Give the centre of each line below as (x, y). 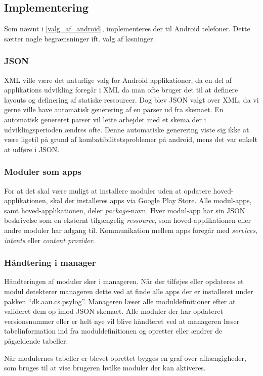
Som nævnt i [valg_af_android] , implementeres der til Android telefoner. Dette (127, 29)
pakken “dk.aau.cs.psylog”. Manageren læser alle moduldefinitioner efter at (120, 301)
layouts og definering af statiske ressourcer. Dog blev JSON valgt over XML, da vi (131, 99)
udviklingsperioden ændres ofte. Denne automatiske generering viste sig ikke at (127, 129)
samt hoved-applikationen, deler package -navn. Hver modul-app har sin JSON (125, 210)
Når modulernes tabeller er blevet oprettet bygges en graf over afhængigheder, (125, 358)
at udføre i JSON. (32, 149)
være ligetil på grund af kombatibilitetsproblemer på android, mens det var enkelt (131, 139)
